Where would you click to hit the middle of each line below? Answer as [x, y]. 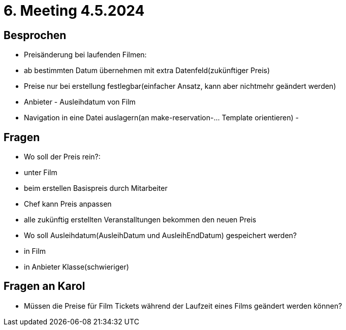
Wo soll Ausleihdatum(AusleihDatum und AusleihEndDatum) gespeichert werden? [160, 236]
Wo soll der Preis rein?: [62, 157]
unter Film [41, 173]
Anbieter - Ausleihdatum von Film [80, 102]
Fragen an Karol [44, 286]
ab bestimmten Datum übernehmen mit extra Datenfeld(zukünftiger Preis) [147, 71]
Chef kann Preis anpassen [68, 204]
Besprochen [35, 35]
